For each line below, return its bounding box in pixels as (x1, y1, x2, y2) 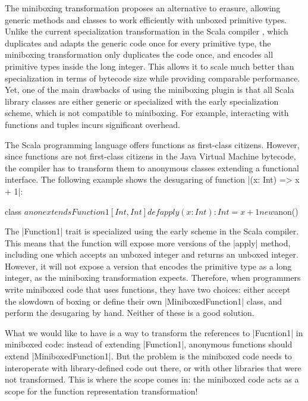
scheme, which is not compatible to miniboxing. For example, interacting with (5, 106, 289, 119)
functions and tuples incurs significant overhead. (5, 118, 180, 130)
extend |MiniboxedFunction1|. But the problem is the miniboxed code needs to (5, 350, 292, 362)
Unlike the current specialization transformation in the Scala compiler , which (5, 25, 288, 37)
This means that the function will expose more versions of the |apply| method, (5, 236, 291, 249)
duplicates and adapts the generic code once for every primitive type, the (5, 36, 271, 49)
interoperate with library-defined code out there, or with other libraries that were (5, 361, 301, 374)
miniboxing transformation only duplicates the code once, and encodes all (5, 48, 274, 61)
